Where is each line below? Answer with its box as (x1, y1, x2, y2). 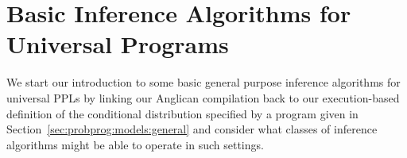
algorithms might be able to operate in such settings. (6, 136, 264, 152)
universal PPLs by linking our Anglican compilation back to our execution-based (6, 89, 400, 106)
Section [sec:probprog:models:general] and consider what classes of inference (6, 121, 378, 137)
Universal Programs (6, 28, 229, 60)
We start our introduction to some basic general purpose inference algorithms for (6, 74, 401, 91)
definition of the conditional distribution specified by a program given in (6, 105, 359, 121)
